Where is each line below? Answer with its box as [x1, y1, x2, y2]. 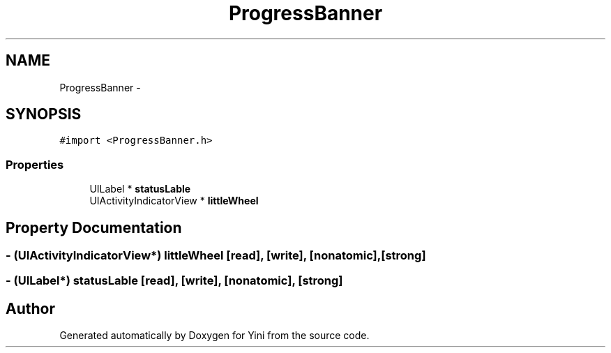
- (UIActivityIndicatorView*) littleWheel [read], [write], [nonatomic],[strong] [6, 248, 426, 263]
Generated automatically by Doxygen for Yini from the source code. [59, 329, 370, 342]
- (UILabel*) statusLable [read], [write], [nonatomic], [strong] [6, 273, 343, 288]
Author [6, 299, 55, 317]
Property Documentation [6, 218, 182, 236]
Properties [6, 157, 64, 172]
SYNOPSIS [6, 105, 82, 123]
